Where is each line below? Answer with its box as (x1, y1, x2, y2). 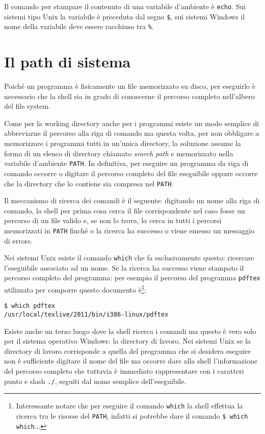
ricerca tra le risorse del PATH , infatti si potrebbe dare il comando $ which (16, 410, 248, 421)
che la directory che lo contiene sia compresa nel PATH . (4, 178, 174, 188)
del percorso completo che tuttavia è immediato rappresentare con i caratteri (4, 366, 244, 376)
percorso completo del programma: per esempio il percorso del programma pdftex (4, 272, 260, 283)
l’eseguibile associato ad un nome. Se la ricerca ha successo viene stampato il (4, 262, 244, 273)
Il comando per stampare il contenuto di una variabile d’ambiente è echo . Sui (4, 1, 246, 11)
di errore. (4, 235, 33, 246)
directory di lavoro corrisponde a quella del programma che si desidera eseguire (4, 345, 251, 356)
